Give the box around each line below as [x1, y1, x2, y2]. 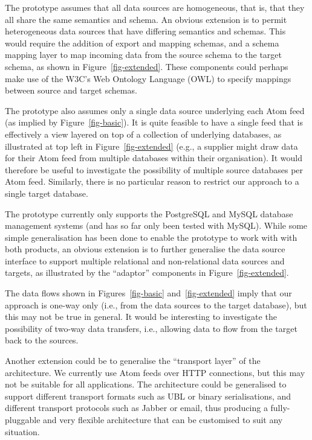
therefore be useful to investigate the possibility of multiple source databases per [5, 163, 304, 176]
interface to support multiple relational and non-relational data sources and [5, 254, 285, 267]
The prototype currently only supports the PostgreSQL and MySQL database [5, 207, 293, 220]
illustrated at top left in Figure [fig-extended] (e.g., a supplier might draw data [5, 139, 298, 152]
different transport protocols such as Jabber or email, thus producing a [5, 401, 268, 414]
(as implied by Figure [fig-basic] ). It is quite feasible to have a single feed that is [5, 116, 304, 129]
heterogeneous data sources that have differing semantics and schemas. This [5, 25, 286, 37]
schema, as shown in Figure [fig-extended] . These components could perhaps [5, 60, 288, 72]
